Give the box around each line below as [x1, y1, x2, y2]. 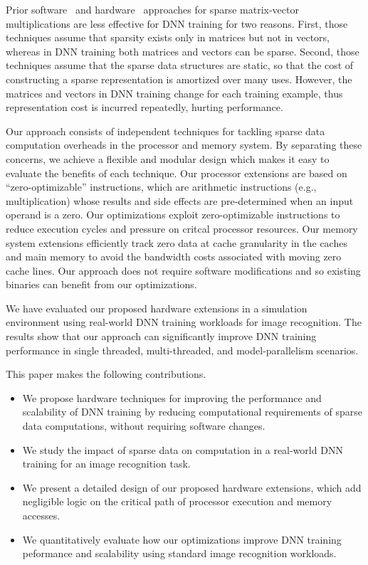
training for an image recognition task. [22, 456, 191, 471]
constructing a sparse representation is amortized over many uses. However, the [6, 71, 352, 86]
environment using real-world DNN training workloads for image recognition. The [6, 315, 362, 329]
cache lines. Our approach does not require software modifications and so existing [6, 263, 361, 278]
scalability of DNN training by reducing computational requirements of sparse [22, 404, 362, 419]
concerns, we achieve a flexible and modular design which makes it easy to [6, 151, 330, 166]
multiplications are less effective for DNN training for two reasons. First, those [6, 16, 348, 31]
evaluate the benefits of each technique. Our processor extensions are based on [6, 165, 347, 180]
